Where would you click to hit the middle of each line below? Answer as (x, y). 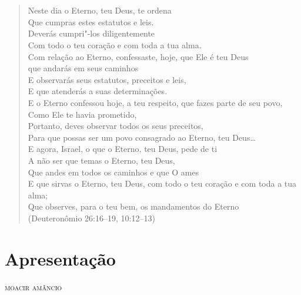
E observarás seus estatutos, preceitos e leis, (107, 79)
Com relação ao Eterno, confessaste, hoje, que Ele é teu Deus (138, 56)
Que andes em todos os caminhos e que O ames (113, 172)
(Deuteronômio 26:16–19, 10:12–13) (91, 218)
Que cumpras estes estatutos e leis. (91, 21)
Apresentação (60, 258)
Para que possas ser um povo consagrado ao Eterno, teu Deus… (142, 137)
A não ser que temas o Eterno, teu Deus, (101, 160)
